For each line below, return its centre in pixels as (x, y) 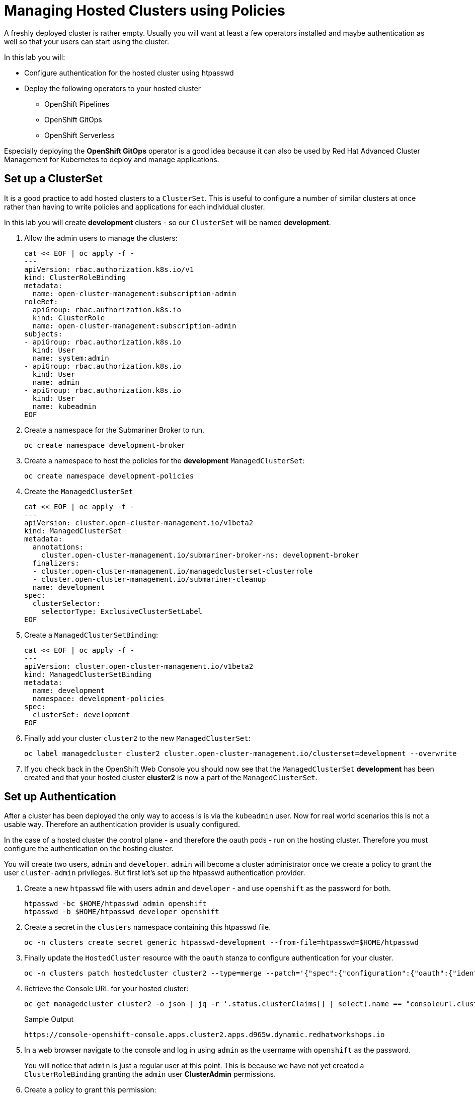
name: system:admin (71, 358)
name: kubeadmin (64, 406)
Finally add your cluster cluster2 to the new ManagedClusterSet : (137, 738)
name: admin (56, 382)
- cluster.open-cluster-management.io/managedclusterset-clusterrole (173, 571)
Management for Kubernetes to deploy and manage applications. (112, 159)
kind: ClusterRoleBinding (75, 277)
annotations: (58, 547)
